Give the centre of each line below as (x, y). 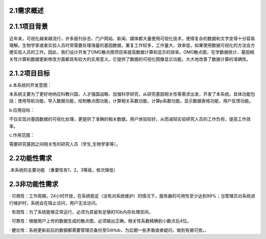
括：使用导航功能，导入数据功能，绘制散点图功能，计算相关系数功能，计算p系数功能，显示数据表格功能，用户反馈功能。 (131, 101)
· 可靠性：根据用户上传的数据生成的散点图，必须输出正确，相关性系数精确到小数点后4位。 (100, 221)
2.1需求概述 (26, 11)
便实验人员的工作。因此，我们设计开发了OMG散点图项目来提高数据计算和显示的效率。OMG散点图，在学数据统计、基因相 (132, 52)
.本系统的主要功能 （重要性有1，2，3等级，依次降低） (64, 170)
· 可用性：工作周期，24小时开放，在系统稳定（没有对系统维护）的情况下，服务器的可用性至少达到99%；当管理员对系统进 (132, 196)
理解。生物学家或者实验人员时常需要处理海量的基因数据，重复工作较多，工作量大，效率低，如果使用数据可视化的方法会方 (132, 45)
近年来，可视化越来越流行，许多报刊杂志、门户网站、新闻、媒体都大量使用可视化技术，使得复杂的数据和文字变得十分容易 (132, 38)
